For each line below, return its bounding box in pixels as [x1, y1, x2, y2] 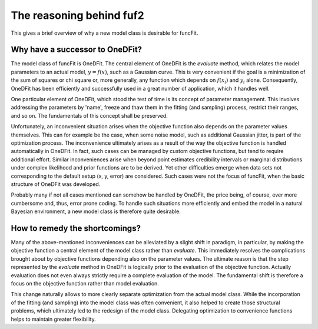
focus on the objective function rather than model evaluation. [11, 280, 159, 287]
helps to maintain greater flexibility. [11, 315, 97, 323]
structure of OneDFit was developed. [11, 180, 101, 188]
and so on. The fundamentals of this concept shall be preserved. [11, 112, 168, 119]
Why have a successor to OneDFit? [11, 45, 143, 55]
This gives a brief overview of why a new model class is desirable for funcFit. [11, 29, 198, 36]
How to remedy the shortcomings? [11, 223, 141, 233]
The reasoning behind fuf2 [11, 9, 144, 22]
